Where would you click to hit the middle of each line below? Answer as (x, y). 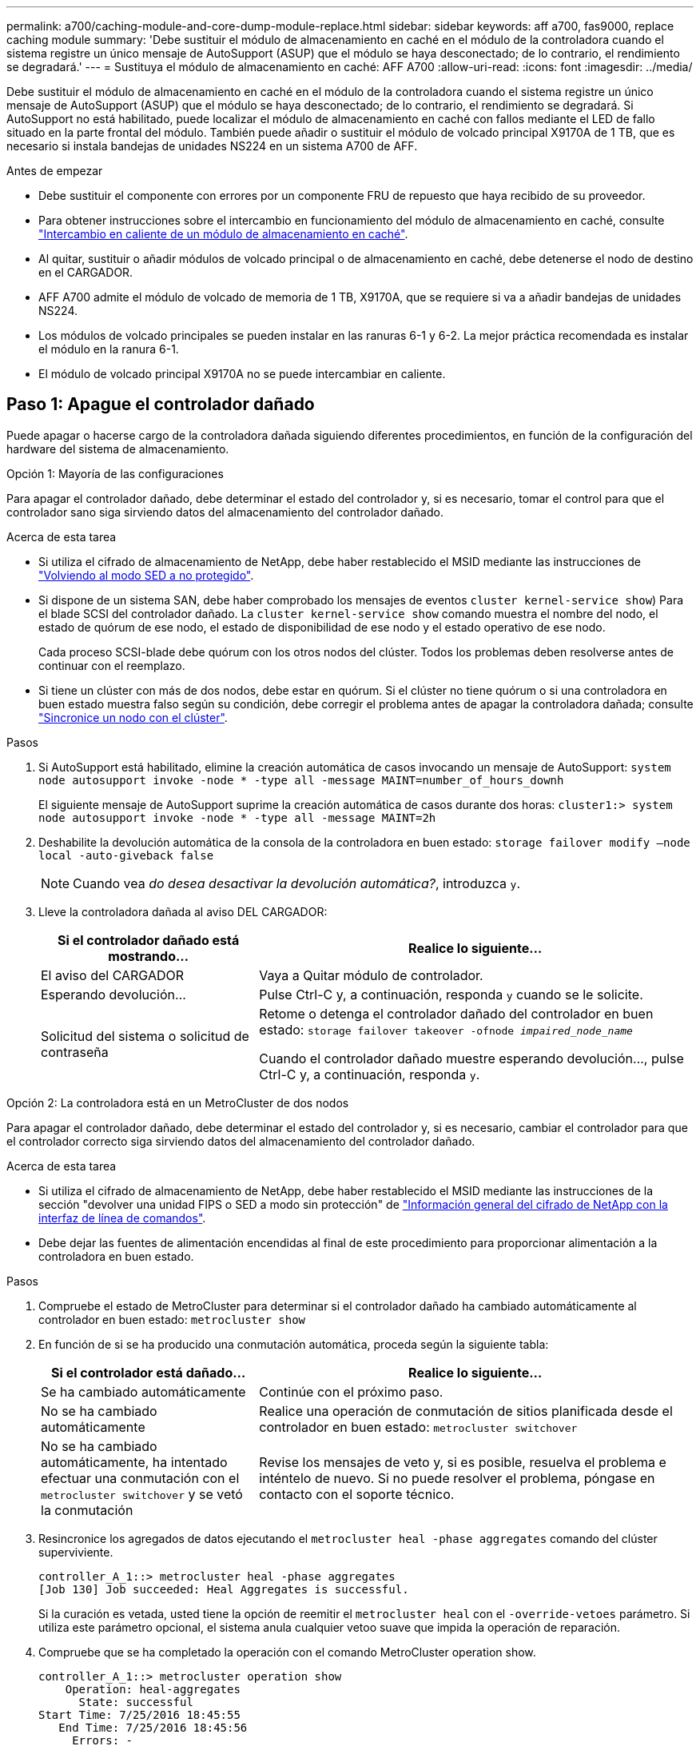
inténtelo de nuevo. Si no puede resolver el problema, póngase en (457, 1478)
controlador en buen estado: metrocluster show (172, 1319)
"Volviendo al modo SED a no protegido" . (146, 575)
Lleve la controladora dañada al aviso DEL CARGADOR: (183, 911)
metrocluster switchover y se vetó (142, 1494)
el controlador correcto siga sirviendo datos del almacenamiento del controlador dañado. (241, 1141)
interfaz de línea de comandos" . (122, 1218)
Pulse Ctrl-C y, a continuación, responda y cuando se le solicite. (451, 994)
